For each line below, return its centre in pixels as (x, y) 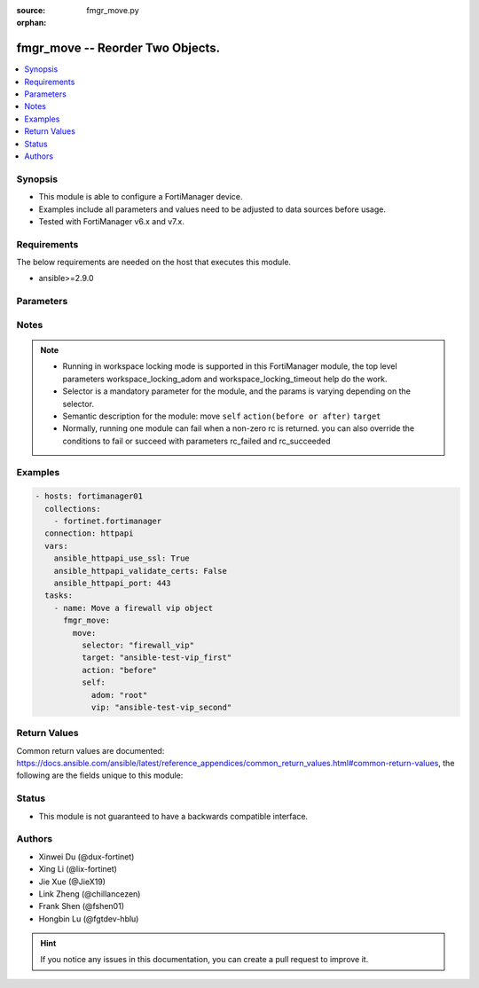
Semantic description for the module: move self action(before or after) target (222, 416)
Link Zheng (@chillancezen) (90, 894)
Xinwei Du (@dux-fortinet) (86, 857)
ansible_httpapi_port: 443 (113, 584)
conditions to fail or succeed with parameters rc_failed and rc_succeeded (197, 441)
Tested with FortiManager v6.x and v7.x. (112, 221)
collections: (73, 509)
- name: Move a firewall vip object (133, 608)
